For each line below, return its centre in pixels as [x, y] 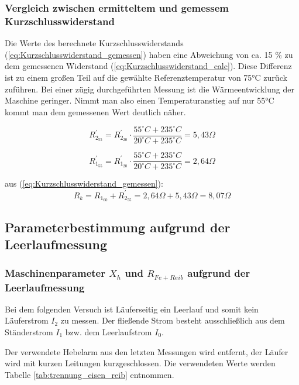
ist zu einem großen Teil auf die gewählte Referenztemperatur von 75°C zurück [146, 77]
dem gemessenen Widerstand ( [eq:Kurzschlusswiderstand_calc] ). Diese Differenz [148, 66]
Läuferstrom [27, 320]
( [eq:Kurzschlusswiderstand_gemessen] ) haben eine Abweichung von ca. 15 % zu [149, 54]
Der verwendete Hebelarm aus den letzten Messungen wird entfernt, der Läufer [147, 351]
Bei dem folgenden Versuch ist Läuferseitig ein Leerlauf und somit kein [132, 309]
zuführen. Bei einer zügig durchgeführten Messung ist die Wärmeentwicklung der [149, 89]
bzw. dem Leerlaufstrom [109, 331]
